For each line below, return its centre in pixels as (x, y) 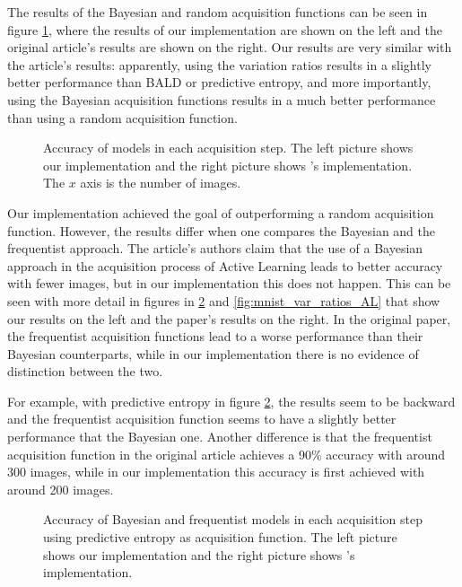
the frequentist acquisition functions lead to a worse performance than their (215, 336)
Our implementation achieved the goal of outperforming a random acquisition (221, 212)
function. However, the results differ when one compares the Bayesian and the (222, 230)
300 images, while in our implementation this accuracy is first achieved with (216, 472)
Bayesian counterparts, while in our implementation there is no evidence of (213, 353)
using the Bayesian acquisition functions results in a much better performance (222, 99)
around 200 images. (61, 489)
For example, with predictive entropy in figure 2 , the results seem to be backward (231, 401)
